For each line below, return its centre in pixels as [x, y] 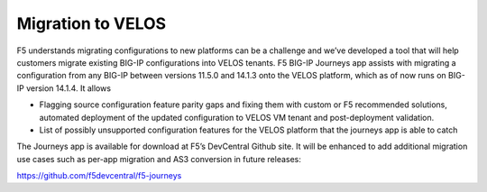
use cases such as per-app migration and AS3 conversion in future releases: [159, 159]
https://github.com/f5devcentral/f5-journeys [99, 176]
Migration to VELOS [92, 23]
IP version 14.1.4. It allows [64, 88]
